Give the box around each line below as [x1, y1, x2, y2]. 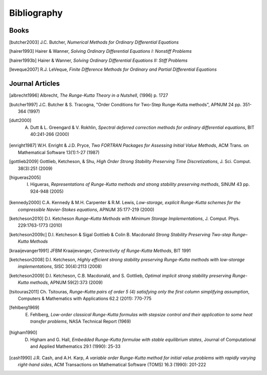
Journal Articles [9, 80, 60, 88]
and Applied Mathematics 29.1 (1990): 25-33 [30, 343, 121, 349]
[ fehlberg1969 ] [9, 304, 40, 311]
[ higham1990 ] [9, 330, 38, 335]
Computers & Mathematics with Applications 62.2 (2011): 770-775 [18, 295, 152, 301]
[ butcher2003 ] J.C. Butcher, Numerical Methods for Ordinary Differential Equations [9, 40, 179, 45]
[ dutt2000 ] [9, 118, 32, 124]
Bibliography [9, 7, 63, 18]
